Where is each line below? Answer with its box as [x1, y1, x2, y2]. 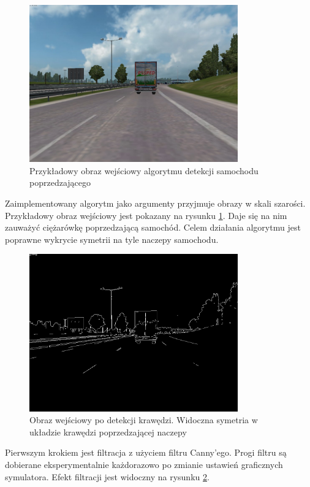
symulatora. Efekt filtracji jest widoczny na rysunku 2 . [5, 470, 210, 483]
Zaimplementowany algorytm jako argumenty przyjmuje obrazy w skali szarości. [5, 197, 306, 209]
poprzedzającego [29, 176, 91, 189]
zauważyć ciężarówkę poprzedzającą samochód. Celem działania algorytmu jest [5, 221, 301, 234]
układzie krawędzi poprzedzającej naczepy [29, 425, 187, 438]
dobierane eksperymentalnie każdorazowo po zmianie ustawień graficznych [5, 458, 283, 470]
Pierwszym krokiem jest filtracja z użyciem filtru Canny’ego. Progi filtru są [5, 446, 287, 459]
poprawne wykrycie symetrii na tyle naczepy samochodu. [5, 232, 219, 245]
